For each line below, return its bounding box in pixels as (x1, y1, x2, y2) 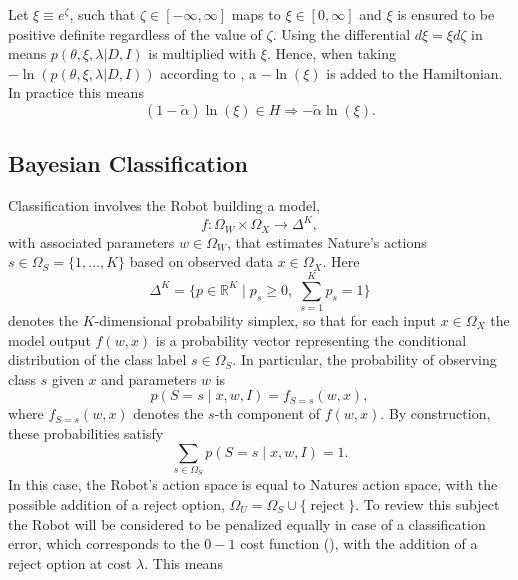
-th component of (214, 403, 321, 424)
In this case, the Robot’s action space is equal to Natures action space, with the (8, 474, 498, 495)
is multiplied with (148, 43, 257, 64)
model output (8, 329, 91, 350)
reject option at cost (8, 552, 132, 573)
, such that (69, 4, 136, 24)
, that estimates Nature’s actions (226, 231, 427, 252)
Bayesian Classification (8, 148, 248, 179)
